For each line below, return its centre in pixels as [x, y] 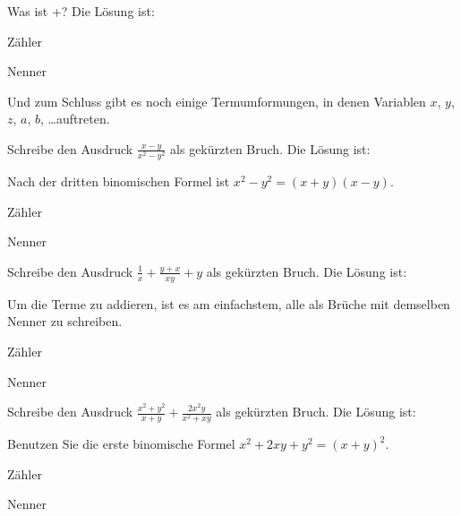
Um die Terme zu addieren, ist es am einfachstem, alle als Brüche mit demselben [229, 303]
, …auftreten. [75, 119]
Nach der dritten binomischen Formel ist [119, 181]
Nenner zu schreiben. [65, 321]
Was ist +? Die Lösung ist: [81, 11]
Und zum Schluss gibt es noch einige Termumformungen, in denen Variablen [217, 101]
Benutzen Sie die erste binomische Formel [121, 444]
